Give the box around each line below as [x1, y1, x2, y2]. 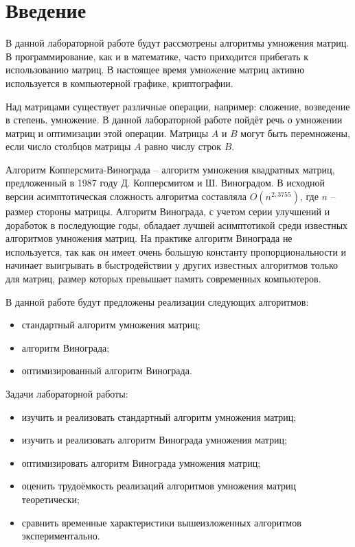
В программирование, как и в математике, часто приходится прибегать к [5, 49, 309, 63]
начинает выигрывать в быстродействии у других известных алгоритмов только [5, 258, 338, 272]
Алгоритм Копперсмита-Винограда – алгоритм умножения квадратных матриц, [5, 162, 335, 176]
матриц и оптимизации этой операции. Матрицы [5, 125, 209, 140]
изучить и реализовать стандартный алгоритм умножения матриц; [21, 409, 297, 424]
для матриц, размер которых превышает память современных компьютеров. [5, 271, 321, 286]
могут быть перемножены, [240, 125, 350, 140]
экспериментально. [21, 528, 100, 543]
